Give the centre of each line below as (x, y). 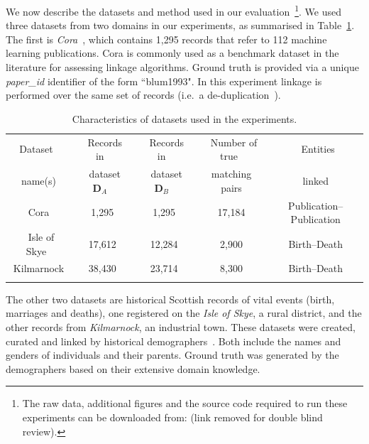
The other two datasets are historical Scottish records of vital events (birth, (170, 299)
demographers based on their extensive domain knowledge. (133, 368)
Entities (318, 149)
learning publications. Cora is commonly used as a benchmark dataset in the (172, 53)
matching (231, 174)
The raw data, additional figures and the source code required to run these (185, 403)
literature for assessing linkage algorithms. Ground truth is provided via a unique (182, 67)
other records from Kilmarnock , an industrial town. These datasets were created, (181, 326)
